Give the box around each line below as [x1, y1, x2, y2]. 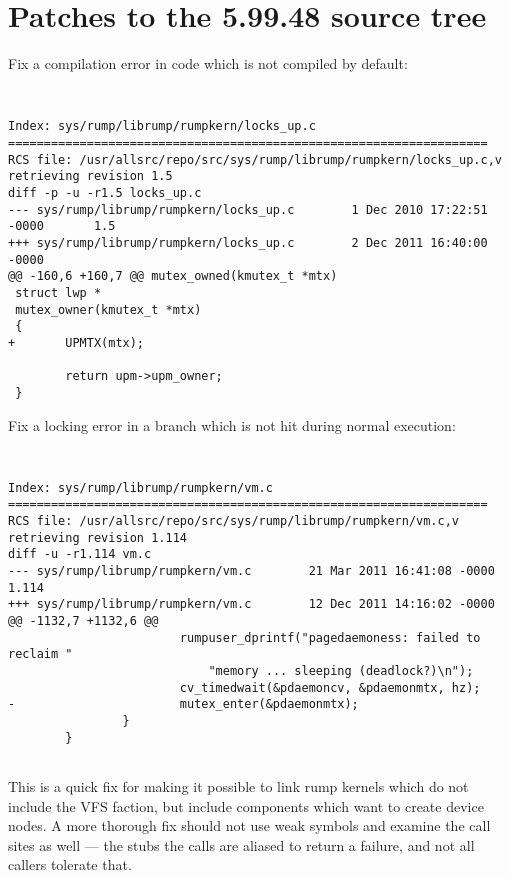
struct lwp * [15, 285, 102, 300]
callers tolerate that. [8, 854, 132, 875]
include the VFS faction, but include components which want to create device [8, 795, 484, 816]
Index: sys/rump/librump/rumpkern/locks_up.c [8, 119, 316, 134]
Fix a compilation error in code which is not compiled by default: [8, 53, 408, 74]
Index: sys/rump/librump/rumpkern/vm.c [8, 480, 273, 495]
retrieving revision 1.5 [8, 169, 173, 184]
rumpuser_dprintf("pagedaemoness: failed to [179, 630, 481, 645]
